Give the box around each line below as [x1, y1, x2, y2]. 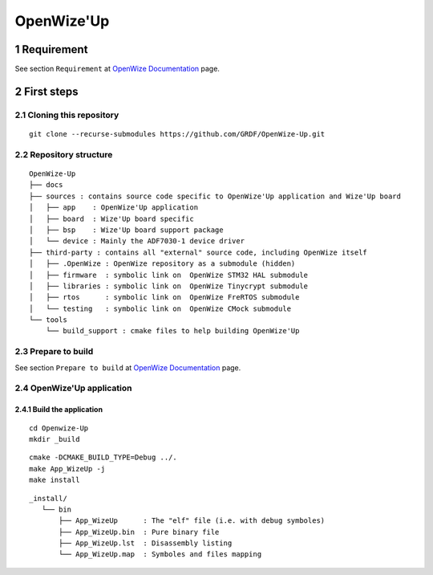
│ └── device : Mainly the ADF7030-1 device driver [29, 237, 245, 246]
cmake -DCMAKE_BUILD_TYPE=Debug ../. [29, 453, 178, 462]
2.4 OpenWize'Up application [14, 382, 132, 394]
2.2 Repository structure [14, 149, 113, 160]
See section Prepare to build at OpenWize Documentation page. [14, 362, 241, 373]
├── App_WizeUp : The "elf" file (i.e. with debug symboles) [59, 516, 326, 525]
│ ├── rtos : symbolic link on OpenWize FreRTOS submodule [29, 293, 300, 302]
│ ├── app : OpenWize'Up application [29, 203, 199, 212]
